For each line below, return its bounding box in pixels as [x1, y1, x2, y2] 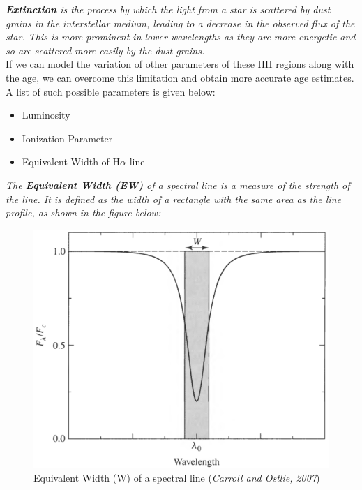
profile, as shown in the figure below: [6, 205, 161, 220]
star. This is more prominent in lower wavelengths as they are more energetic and [6, 29, 356, 44]
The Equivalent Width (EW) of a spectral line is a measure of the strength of [6, 177, 350, 192]
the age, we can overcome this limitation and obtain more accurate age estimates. [6, 70, 354, 84]
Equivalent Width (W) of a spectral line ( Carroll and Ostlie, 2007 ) [33, 470, 320, 485]
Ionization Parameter [22, 131, 113, 145]
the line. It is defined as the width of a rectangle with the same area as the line [6, 191, 341, 206]
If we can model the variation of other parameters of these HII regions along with [6, 57, 354, 71]
